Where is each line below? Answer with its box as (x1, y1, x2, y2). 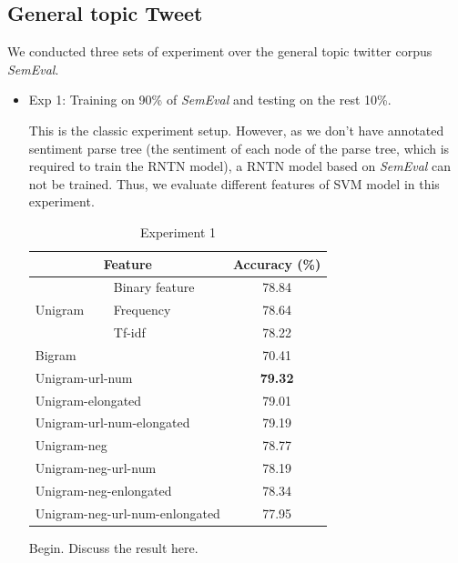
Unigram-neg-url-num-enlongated (35, 503, 220, 522)
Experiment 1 (140, 222, 217, 241)
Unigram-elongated (35, 390, 142, 409)
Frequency (113, 300, 171, 319)
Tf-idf (113, 323, 146, 342)
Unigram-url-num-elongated (35, 413, 190, 432)
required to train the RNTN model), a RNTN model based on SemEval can (28, 156, 452, 176)
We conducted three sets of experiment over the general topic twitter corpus (7, 42, 433, 61)
